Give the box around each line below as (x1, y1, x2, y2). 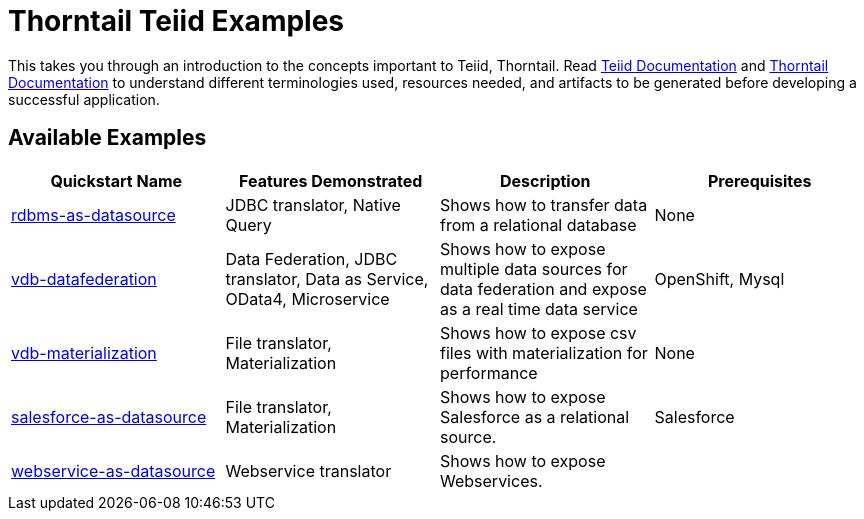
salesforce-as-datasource (11, 406, 207, 427)
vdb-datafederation (11, 268, 157, 289)
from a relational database (440, 214, 637, 235)
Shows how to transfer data (440, 194, 648, 215)
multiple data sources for (440, 258, 628, 279)
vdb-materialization (11, 342, 157, 363)
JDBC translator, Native (225, 194, 401, 215)
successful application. (8, 90, 160, 108)
